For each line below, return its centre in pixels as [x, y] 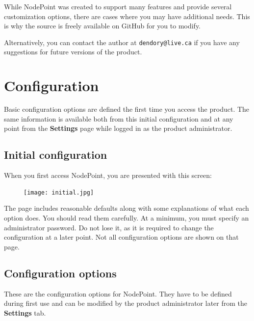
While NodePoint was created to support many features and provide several [118, 6]
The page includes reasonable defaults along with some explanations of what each [127, 208]
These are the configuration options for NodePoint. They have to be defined [118, 293]
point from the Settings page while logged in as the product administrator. [118, 128]
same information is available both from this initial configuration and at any [119, 118]
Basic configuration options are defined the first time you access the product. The [127, 109]
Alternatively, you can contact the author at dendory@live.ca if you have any [122, 42]
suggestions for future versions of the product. [73, 52]
